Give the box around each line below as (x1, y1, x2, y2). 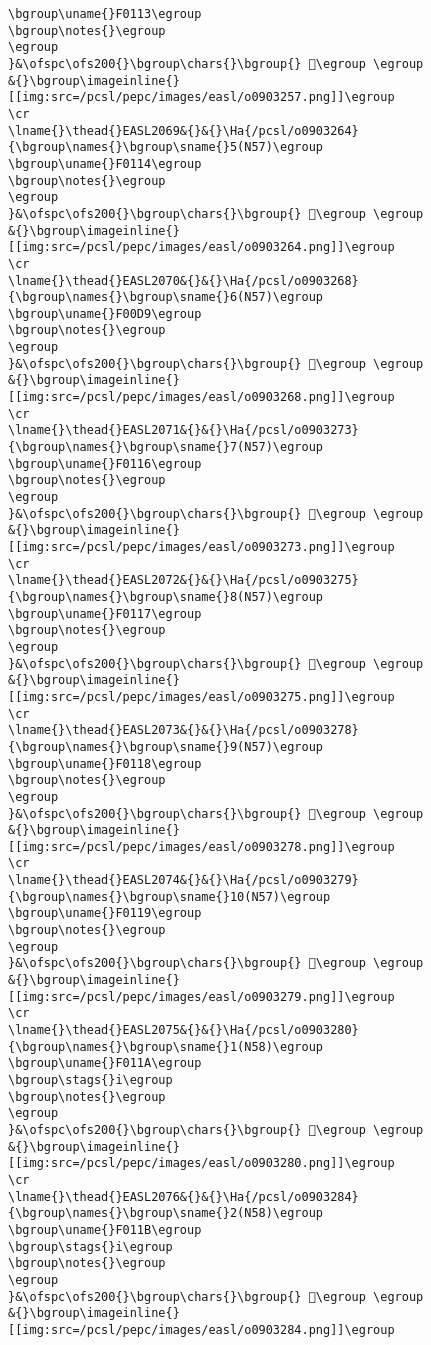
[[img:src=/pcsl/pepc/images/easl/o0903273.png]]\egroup (8, 540, 395, 554)
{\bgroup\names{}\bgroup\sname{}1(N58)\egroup (8, 1039, 323, 1054)
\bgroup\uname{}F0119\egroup (8, 906, 202, 921)
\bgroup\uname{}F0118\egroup (8, 756, 202, 771)
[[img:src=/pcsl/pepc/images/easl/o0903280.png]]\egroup (8, 1156, 395, 1171)
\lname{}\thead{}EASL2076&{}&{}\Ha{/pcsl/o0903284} (8, 1189, 359, 1204)
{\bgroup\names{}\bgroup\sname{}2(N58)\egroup (8, 1206, 323, 1221)
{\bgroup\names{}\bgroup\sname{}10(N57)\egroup (8, 889, 331, 904)
